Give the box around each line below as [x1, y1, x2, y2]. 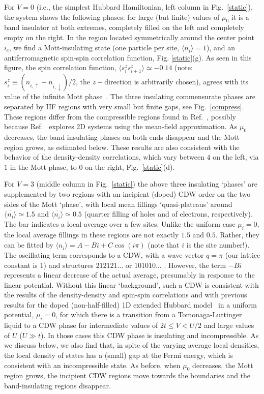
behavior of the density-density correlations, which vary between [4, 151, 204, 162]
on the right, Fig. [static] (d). [85, 161, 175, 172]
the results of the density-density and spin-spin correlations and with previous [4, 289, 247, 300]
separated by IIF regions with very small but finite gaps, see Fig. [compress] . [4, 101, 244, 112]
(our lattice [225, 249, 260, 260]
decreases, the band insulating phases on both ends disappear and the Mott [4, 132, 240, 142]
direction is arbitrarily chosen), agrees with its [104, 76, 249, 87]
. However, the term [164, 259, 226, 270]
